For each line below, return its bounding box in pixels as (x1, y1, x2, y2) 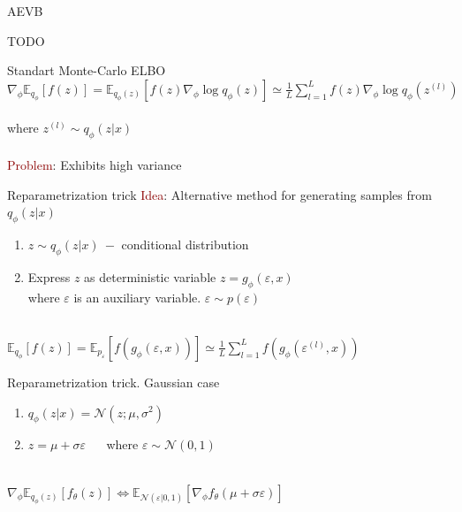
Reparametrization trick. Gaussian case (7, 372, 220, 391)
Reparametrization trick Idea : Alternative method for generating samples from (7, 185, 432, 203)
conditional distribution (121, 235, 249, 254)
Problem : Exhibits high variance (7, 156, 182, 174)
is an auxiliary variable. (73, 287, 201, 306)
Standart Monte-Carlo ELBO (7, 61, 166, 80)
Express (27, 267, 71, 286)
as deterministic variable (84, 267, 216, 286)
